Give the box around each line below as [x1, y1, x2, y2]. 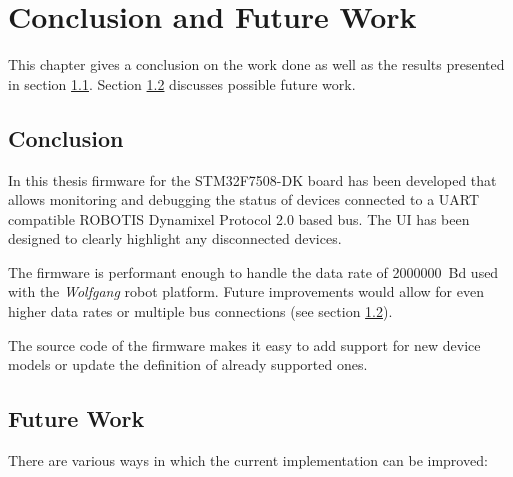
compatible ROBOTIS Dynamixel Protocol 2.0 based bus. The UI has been [8, 208, 470, 229]
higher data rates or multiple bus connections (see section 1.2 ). [8, 301, 393, 322]
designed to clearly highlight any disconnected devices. [8, 228, 342, 249]
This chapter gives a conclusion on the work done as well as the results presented [8, 54, 505, 75]
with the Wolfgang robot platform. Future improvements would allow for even [8, 281, 484, 302]
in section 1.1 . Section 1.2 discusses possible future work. [8, 73, 356, 94]
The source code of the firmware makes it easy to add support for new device [8, 334, 481, 355]
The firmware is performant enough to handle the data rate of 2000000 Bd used [8, 261, 499, 282]
